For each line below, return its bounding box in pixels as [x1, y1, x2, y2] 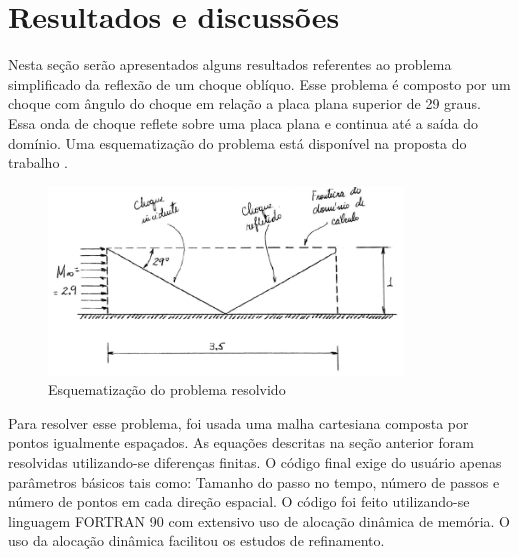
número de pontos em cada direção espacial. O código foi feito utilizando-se [8, 491, 470, 512]
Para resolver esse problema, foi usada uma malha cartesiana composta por [8, 412, 469, 433]
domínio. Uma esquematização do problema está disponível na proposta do [8, 132, 467, 153]
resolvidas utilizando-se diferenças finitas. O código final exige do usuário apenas [8, 452, 502, 473]
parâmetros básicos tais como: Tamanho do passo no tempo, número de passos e [8, 471, 500, 492]
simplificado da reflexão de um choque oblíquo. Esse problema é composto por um [8, 73, 511, 94]
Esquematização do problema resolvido [48, 379, 286, 400]
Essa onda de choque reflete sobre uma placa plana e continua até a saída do [8, 112, 478, 133]
